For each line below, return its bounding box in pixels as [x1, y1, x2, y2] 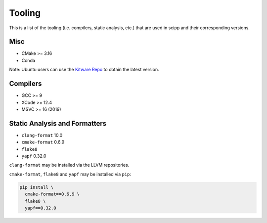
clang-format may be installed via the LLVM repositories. [9, 162, 130, 168]
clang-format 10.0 [21, 132, 63, 138]
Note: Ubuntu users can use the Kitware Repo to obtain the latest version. [9, 67, 159, 73]
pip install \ [19, 184, 54, 190]
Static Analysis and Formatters [9, 119, 107, 128]
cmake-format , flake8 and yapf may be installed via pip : [9, 171, 131, 177]
